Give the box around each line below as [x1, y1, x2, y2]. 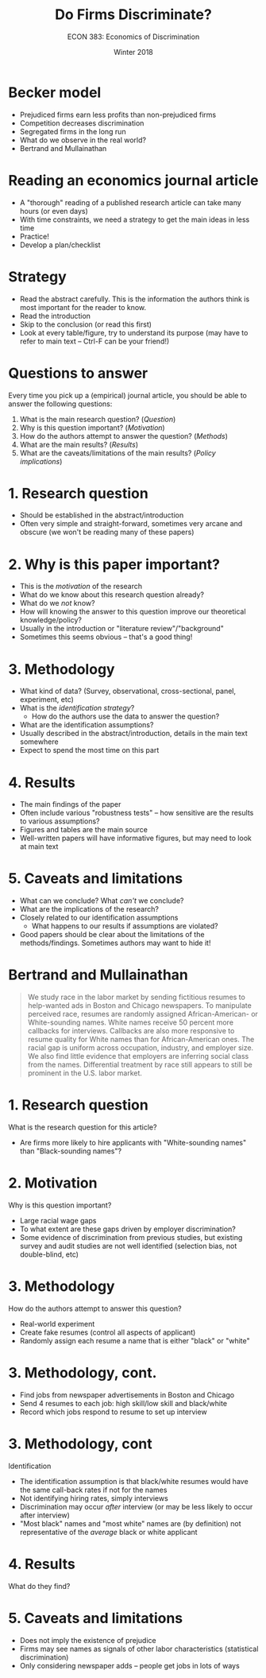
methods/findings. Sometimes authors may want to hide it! [19, 938, 211, 948]
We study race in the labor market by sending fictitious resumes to [27, 992, 246, 1002]
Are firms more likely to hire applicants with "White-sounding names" [19, 1138, 247, 1148]
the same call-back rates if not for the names [19, 1485, 168, 1494]
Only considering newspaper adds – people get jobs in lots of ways [19, 1661, 240, 1670]
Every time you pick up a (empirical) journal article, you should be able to [8, 390, 248, 400]
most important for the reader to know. [19, 302, 147, 312]
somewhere [19, 737, 59, 746]
